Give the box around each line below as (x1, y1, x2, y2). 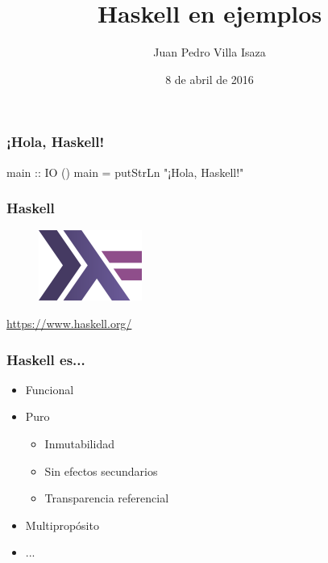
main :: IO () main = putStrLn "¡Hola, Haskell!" (6, 163, 244, 180)
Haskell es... (6, 349, 85, 369)
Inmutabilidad (44, 435, 114, 452)
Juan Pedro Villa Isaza (153, 44, 266, 61)
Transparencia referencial (44, 489, 169, 506)
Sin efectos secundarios (44, 462, 158, 479)
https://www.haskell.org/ (6, 315, 132, 332)
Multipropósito (25, 516, 99, 533)
